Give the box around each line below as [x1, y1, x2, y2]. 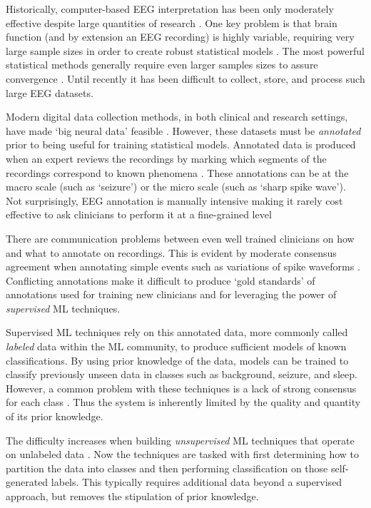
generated [6, 474, 49, 489]
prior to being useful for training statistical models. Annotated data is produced [6, 137, 356, 152]
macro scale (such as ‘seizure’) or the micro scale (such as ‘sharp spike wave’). [6, 179, 346, 194]
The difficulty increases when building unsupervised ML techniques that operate [6, 432, 355, 447]
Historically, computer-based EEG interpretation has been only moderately [6, 1, 334, 16]
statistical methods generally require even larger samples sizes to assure [6, 57, 318, 72]
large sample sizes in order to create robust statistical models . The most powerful [6, 43, 365, 58]
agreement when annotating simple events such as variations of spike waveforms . [6, 259, 360, 274]
